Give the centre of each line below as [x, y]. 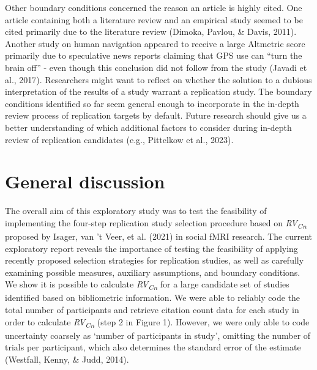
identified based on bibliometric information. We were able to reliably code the [153, 298]
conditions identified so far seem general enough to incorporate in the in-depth [152, 103]
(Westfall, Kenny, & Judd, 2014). [67, 359]
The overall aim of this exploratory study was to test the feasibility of [136, 211]
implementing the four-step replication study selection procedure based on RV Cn [156, 223]
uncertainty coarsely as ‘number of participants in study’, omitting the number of [158, 335]
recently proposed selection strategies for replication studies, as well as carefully [155, 260]
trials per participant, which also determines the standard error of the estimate [153, 347]
